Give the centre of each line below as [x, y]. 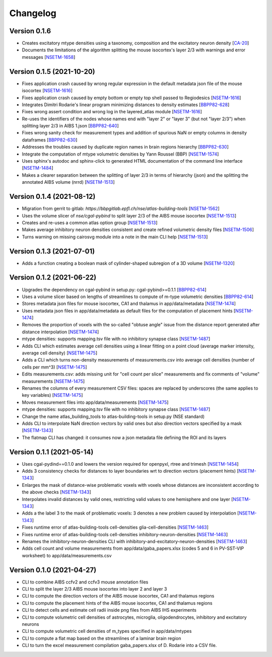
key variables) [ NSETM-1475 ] [52, 395]
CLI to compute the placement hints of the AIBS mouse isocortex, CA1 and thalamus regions [117, 603]
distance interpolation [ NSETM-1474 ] [60, 332]
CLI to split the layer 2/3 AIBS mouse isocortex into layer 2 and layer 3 [94, 589]
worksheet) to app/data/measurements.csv [67, 555]
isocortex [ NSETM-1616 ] [47, 91]
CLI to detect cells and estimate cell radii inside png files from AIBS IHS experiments [109, 610]
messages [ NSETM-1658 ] [49, 57]
